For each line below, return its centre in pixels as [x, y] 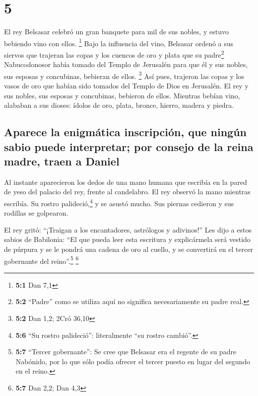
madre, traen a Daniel [62, 161]
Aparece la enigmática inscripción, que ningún [125, 132]
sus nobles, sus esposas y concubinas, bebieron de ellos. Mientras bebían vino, [122, 95]
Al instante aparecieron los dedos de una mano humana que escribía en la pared [126, 182]
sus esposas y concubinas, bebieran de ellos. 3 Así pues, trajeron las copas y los [124, 75]
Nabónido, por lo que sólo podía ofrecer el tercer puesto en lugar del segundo [133, 361]
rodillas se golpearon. [36, 213]
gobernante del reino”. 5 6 [41, 260]
